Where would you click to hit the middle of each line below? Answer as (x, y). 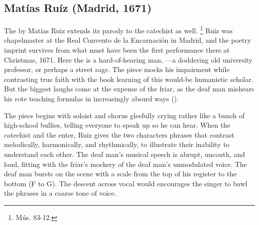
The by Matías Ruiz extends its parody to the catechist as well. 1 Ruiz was (118, 30)
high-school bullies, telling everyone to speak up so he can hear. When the (117, 125)
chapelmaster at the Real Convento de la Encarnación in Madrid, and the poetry (128, 40)
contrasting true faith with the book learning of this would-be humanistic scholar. (129, 79)
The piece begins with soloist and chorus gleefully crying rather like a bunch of (125, 115)
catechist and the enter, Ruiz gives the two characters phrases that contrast (119, 134)
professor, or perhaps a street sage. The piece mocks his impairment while (117, 69)
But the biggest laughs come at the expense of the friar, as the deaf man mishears (129, 89)
